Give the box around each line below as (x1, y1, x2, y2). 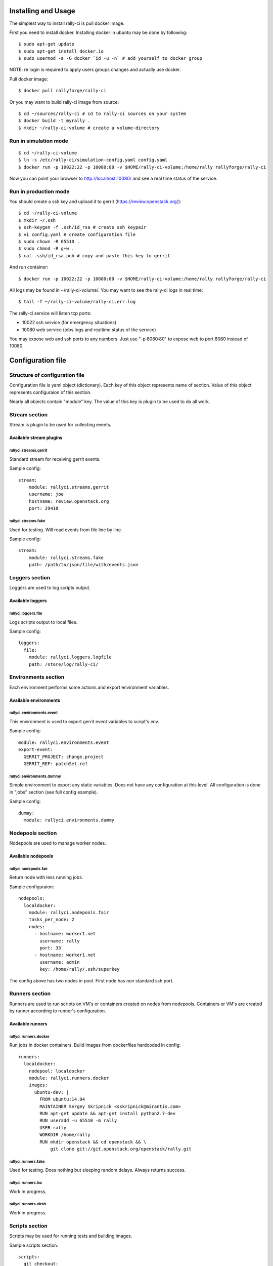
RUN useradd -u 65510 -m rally (39, 1118, 117, 1124)
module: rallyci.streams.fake (28, 555, 104, 561)
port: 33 (39, 945, 61, 951)
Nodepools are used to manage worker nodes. (9, 840, 106, 846)
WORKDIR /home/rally (39, 1132, 90, 1138)
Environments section (9, 674, 65, 681)
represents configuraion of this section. (9, 389, 92, 395)
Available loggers (9, 598, 47, 604)
